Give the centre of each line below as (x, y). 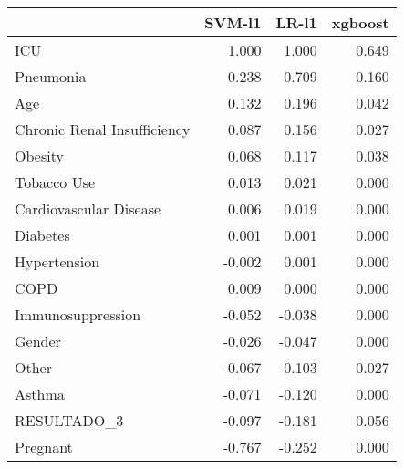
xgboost (360, 22)
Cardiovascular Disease (88, 208)
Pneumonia (51, 76)
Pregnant (44, 447)
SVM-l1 (233, 22)
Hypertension (57, 261)
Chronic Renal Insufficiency (103, 129)
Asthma (40, 394)
